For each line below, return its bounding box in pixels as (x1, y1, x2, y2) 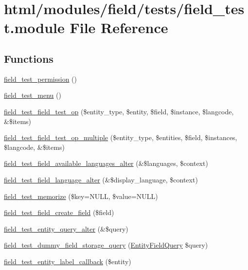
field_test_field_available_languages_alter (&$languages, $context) (4, 158, 208, 168)
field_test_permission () (4, 73, 77, 84)
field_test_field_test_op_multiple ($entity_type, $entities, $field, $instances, (4, 132, 237, 143)
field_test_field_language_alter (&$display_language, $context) (4, 174, 198, 184)
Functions (4, 51, 53, 66)
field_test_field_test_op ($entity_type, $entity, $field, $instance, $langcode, (4, 106, 234, 116)
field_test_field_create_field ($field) (4, 207, 114, 217)
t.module (4, 18, 65, 37)
